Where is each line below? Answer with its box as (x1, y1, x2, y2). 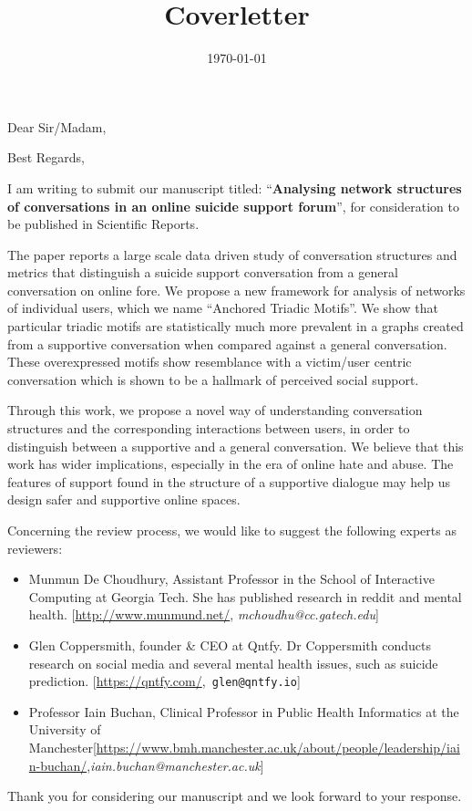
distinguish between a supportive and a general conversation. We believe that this (7, 436, 464, 455)
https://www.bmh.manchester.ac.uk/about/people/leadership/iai (96, 738, 460, 756)
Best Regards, (7, 148, 85, 167)
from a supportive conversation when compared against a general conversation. (7, 334, 447, 353)
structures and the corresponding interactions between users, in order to (7, 419, 410, 438)
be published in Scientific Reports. (7, 214, 200, 234)
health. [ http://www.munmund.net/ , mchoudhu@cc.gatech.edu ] (28, 605, 379, 624)
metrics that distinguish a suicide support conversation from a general (7, 263, 398, 282)
